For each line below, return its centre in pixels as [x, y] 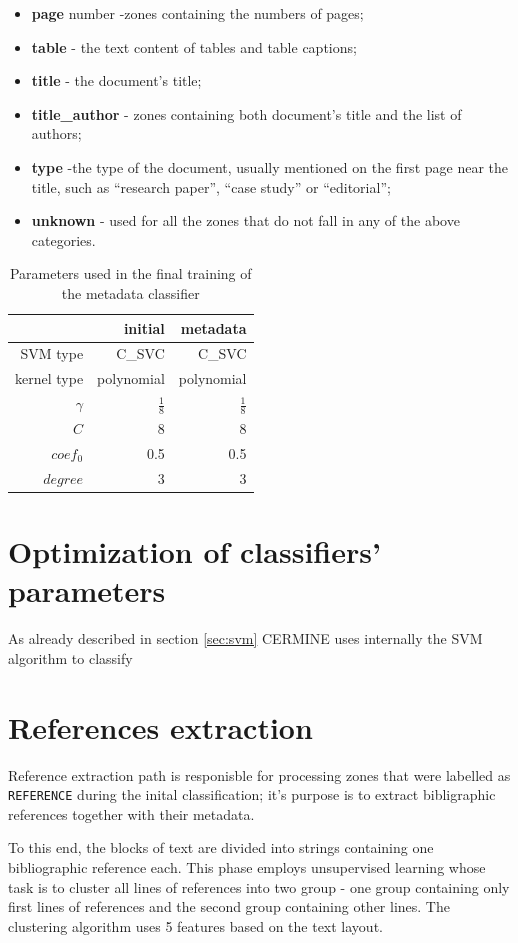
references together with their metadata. [131, 813]
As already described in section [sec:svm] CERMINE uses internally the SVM [245, 638]
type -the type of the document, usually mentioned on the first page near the [270, 166]
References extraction [160, 726]
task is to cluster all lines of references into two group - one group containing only [259, 886]
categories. [63, 239]
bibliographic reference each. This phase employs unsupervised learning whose [247, 866]
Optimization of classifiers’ [194, 551]
